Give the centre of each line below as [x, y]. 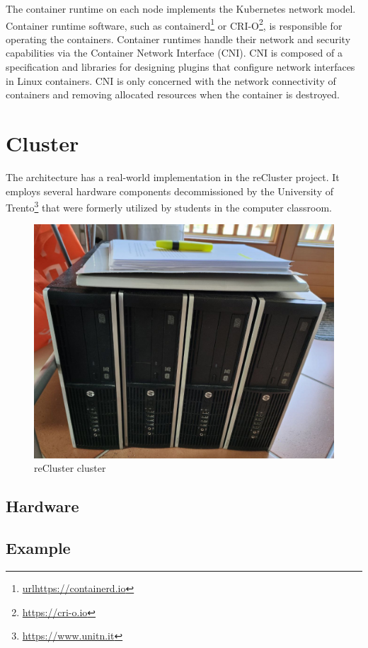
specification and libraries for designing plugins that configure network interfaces [180, 67]
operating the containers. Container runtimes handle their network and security [178, 39]
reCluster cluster [70, 468]
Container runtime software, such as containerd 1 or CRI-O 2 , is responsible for [174, 24]
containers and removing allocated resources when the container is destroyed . [173, 94]
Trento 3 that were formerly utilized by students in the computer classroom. [169, 206]
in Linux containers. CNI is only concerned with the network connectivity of [171, 80]
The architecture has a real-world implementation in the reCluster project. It [173, 177]
